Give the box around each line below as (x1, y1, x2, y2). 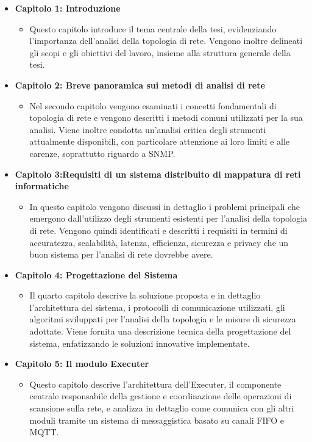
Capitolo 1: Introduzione (15, 2, 121, 14)
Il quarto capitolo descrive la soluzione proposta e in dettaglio (29, 289, 261, 302)
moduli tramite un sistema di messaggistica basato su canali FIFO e (29, 413, 285, 426)
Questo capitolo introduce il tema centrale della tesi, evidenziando (29, 22, 277, 35)
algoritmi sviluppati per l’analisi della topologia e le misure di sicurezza (29, 313, 296, 325)
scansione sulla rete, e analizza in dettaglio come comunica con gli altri (29, 402, 294, 415)
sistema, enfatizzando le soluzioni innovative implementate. (29, 336, 250, 349)
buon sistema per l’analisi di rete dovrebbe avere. (29, 248, 213, 261)
